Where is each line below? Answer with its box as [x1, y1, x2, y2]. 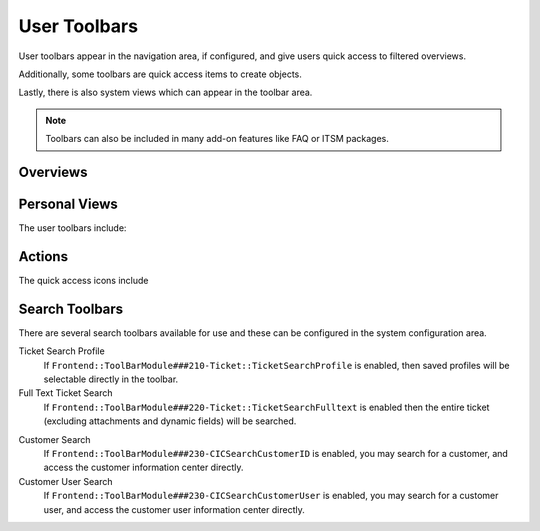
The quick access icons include [18, 274, 149, 286]
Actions [18, 248, 69, 265]
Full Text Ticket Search [18, 387, 113, 399]
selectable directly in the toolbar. [43, 373, 179, 385]
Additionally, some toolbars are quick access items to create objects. [18, 68, 302, 80]
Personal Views [18, 195, 119, 212]
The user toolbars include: [18, 222, 127, 234]
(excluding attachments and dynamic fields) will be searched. [43, 415, 297, 427]
